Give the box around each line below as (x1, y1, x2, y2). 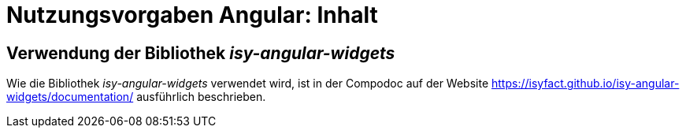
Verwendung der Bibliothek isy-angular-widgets (6, 43, 395, 63)
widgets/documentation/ (6, 90, 134, 104)
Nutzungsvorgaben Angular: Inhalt (6, 2, 378, 28)
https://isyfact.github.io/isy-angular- (491, 76, 680, 91)
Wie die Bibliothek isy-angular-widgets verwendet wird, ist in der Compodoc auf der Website (6, 76, 489, 91)
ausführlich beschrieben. (136, 90, 266, 104)
